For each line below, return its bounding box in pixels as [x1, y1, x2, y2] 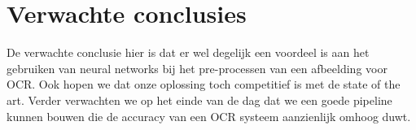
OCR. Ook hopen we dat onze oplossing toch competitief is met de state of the [7, 76, 401, 93]
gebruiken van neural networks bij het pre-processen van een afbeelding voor [7, 59, 388, 76]
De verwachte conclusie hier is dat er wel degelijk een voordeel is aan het [7, 44, 370, 61]
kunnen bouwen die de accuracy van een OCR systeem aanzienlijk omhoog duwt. [7, 107, 411, 124]
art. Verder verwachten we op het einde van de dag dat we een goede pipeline [7, 91, 392, 108]
